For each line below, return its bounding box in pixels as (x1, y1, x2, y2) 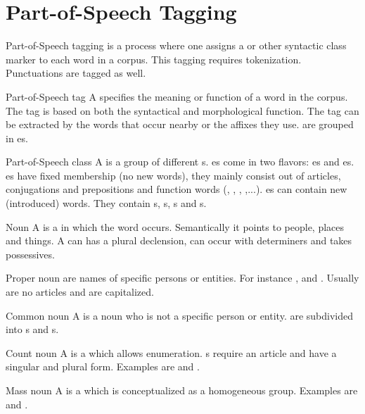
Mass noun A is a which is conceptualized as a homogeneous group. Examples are (6, 383, 358, 397)
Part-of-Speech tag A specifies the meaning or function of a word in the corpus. (6, 89, 348, 103)
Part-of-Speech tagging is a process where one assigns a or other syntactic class (6, 38, 347, 53)
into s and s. (6, 322, 59, 337)
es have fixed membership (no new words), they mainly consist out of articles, (6, 168, 341, 182)
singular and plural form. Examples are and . (6, 359, 200, 374)
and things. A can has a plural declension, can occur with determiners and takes (6, 233, 352, 248)
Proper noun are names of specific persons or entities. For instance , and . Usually (6, 270, 359, 285)
